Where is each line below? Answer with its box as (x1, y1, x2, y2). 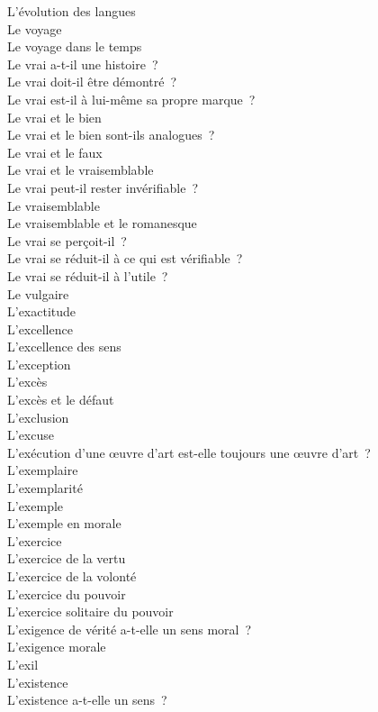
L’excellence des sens (7, 337, 121, 356)
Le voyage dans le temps (7, 37, 142, 56)
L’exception (7, 354, 71, 373)
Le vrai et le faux (7, 142, 103, 161)
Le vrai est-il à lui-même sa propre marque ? (7, 89, 256, 108)
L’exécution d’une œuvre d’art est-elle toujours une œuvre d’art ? (7, 443, 371, 461)
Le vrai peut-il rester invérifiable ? (7, 178, 198, 196)
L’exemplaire (7, 461, 78, 479)
